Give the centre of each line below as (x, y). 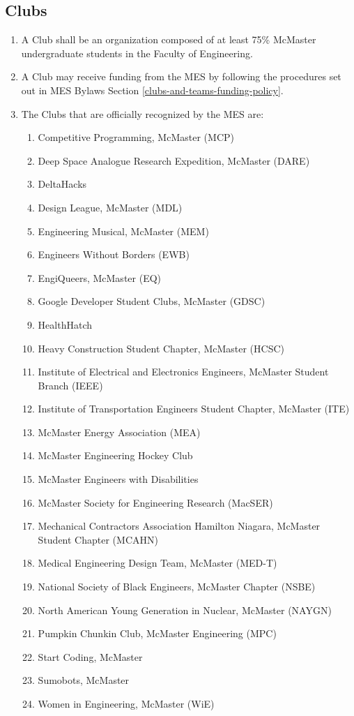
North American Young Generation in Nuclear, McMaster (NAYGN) (185, 610)
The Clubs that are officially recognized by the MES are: (143, 113)
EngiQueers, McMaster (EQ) (100, 277)
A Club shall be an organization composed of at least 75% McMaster (169, 39)
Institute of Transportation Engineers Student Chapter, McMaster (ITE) (194, 409)
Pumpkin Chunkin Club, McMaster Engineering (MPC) (157, 633)
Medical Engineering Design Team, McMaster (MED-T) (157, 563)
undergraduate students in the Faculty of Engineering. (137, 53)
